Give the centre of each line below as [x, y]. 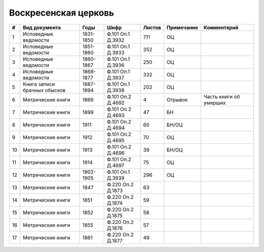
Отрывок [177, 99]
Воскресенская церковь [62, 13]
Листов [152, 27]
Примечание [182, 27]
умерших [215, 103]
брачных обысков [44, 90]
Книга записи [39, 84]
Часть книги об [222, 96]
